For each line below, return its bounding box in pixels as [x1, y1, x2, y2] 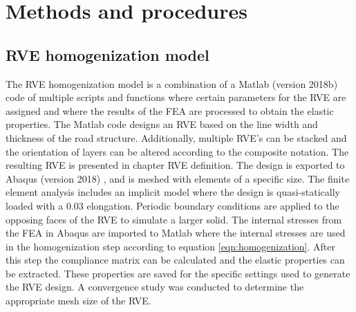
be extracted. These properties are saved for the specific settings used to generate [6, 266, 350, 280]
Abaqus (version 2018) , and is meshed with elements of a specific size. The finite [6, 171, 350, 185]
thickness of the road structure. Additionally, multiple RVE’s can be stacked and [6, 130, 347, 145]
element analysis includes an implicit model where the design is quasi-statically [6, 185, 340, 199]
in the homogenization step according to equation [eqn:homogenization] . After [6, 239, 335, 253]
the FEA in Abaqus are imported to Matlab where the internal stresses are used [6, 226, 346, 240]
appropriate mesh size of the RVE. [6, 293, 151, 308]
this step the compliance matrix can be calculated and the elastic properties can [6, 253, 345, 267]
